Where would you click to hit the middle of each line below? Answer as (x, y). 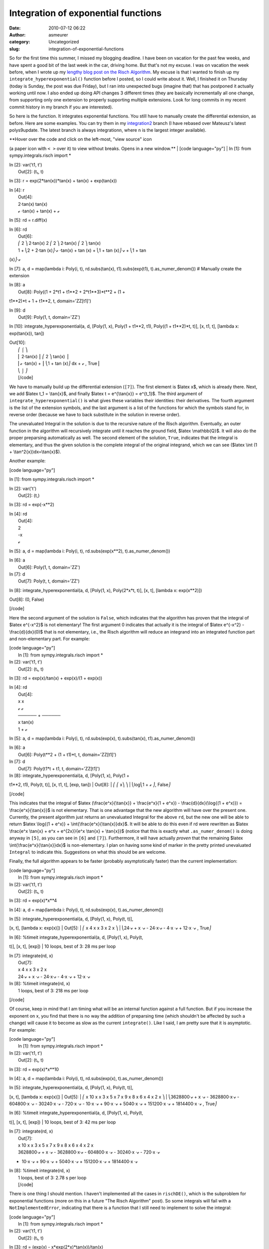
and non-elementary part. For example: (49, 639)
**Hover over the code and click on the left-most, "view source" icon (80, 139)
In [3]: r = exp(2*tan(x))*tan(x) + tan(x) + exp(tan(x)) (63, 181)
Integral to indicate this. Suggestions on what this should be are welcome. (88, 852)
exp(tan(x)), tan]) (27, 333)
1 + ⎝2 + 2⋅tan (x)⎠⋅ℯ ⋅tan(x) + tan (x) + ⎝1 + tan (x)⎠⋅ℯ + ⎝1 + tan (82, 250)
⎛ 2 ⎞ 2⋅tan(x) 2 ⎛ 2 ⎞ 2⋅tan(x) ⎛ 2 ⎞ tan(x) (60, 243)
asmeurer (58, 34)
